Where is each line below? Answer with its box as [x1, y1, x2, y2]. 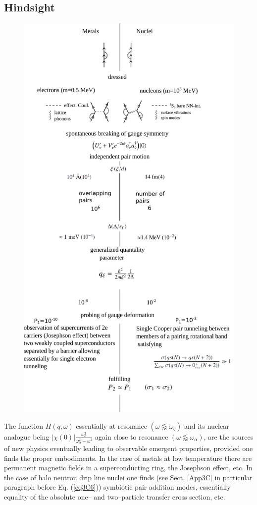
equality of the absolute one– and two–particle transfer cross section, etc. [4, 492, 225, 502]
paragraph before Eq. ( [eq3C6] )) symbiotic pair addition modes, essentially [4, 482, 231, 492]
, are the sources [204, 431, 254, 442]
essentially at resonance [76, 420, 147, 431]
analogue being [4, 431, 50, 442]
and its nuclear [184, 420, 229, 431]
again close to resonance [95, 431, 168, 442]
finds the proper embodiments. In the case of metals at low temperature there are [4, 452, 252, 463]
